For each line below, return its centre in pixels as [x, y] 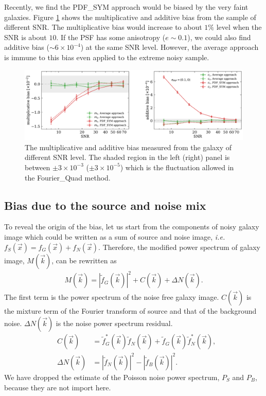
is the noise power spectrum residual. [114, 323]
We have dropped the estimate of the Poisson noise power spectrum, [112, 377]
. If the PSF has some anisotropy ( [111, 37]
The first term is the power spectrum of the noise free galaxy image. [112, 297]
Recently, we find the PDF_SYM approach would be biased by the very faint [126, 7]
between [38, 167]
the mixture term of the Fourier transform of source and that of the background [130, 311]
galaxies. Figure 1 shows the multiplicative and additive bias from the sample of [130, 17]
